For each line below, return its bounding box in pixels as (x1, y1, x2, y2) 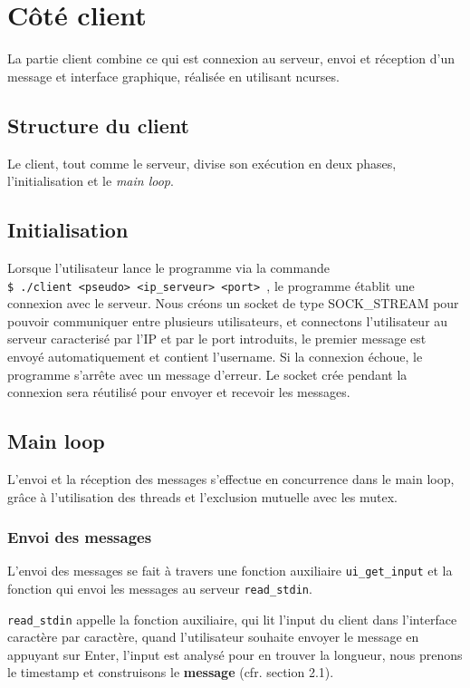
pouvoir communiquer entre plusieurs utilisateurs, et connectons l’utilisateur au (7, 311, 448, 330)
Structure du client (7, 111, 189, 139)
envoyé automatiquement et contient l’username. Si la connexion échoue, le (7, 346, 423, 365)
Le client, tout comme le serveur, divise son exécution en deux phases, (7, 153, 397, 172)
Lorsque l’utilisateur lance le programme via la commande (7, 257, 330, 276)
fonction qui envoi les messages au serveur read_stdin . (7, 578, 312, 597)
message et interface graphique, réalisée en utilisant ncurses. (7, 66, 340, 85)
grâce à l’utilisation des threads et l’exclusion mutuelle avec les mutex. (7, 487, 398, 506)
